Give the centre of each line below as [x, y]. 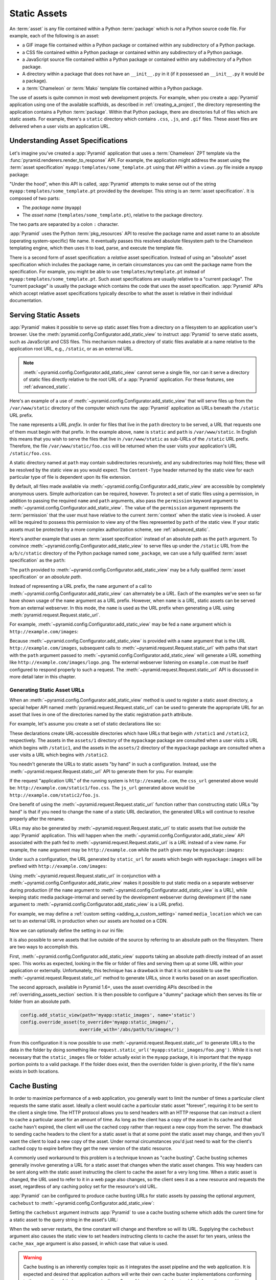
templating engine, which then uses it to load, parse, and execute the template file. [96, 248]
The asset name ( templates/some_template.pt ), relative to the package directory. [113, 215]
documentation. [26, 300]
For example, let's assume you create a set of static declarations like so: [85, 724]
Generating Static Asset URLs [47, 690]
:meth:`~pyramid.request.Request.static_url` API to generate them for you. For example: [101, 771]
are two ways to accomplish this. [44, 947]
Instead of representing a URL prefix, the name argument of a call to [81, 586]
